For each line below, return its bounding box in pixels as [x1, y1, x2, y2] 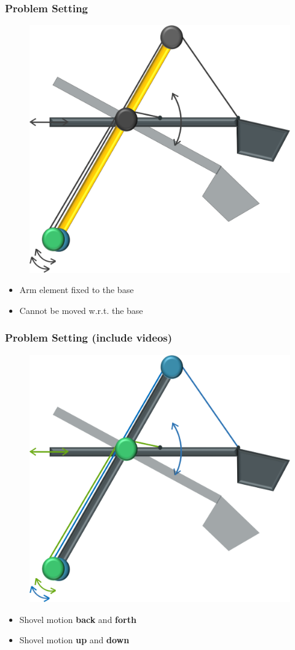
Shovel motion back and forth [19, 613, 136, 625]
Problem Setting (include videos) [5, 330, 173, 345]
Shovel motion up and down [19, 633, 130, 646]
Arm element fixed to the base [19, 283, 134, 296]
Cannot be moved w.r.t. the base [19, 303, 143, 316]
